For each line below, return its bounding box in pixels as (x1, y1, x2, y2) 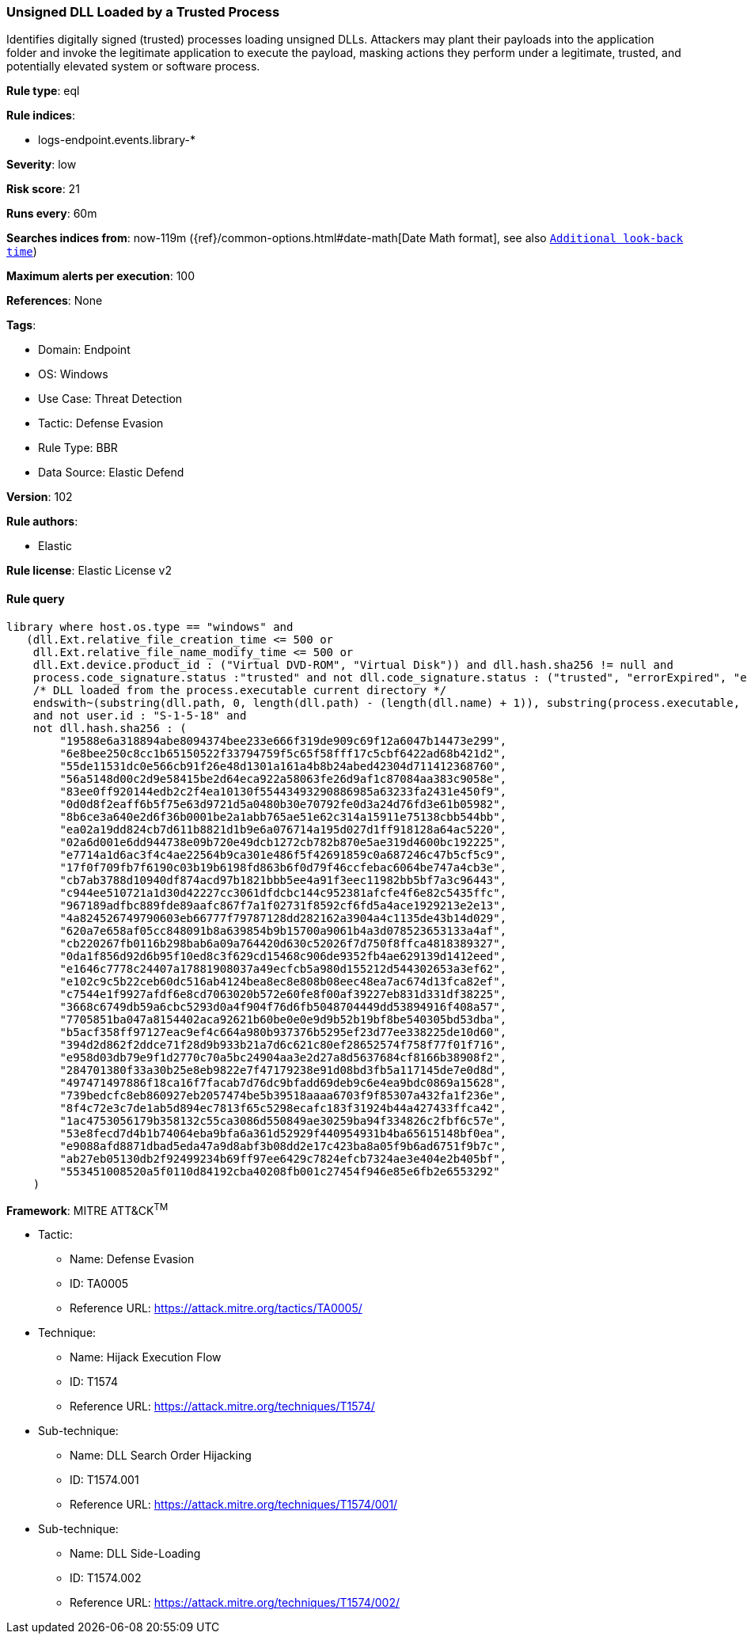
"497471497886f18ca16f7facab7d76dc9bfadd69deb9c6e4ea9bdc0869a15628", (59, 1076, 507, 1089)
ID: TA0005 (70, 1277, 129, 1291)
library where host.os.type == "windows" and (6, 620, 294, 633)
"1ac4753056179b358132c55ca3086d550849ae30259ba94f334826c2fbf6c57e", (59, 1114, 507, 1127)
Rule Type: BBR (38, 441, 118, 455)
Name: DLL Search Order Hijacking (70, 1448, 252, 1463)
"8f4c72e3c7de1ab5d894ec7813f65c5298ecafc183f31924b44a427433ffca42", (59, 1101, 507, 1114)
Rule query (6, 591, 65, 606)
